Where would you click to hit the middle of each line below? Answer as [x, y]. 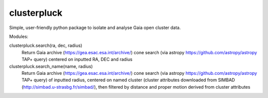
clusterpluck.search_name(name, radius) [51, 66]
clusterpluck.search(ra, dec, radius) [46, 46]
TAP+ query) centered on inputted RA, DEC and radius [77, 60]
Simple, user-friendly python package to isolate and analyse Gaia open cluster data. [95, 28]
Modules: [19, 36]
